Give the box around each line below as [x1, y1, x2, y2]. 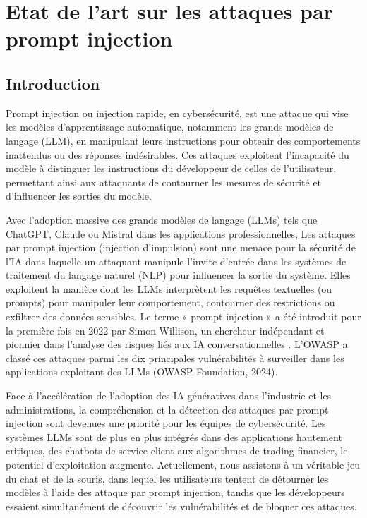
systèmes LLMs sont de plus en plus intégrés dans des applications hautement [6, 429, 342, 444]
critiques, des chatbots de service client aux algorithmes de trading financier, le [6, 443, 348, 458]
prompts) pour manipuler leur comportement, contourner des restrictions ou [6, 295, 335, 310]
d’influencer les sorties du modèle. [6, 188, 152, 203]
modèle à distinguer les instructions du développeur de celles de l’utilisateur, [6, 161, 337, 176]
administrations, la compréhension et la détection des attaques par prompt [6, 402, 329, 416]
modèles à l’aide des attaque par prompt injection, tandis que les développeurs [6, 485, 345, 500]
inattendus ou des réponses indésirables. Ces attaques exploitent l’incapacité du [6, 147, 349, 162]
